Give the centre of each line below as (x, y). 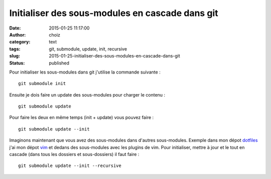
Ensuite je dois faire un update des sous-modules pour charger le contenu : (87, 94)
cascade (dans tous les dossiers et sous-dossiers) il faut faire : (74, 154)
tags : (15, 49)
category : (20, 42)
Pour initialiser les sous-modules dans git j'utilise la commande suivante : (85, 72)
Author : (18, 34)
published (59, 63)
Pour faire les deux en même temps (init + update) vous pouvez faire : (82, 117)
